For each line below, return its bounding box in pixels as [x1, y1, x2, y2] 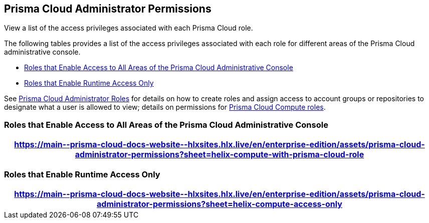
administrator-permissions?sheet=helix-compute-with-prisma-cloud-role [75, 149, 364, 160]
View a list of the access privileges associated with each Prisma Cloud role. [4, 24, 253, 33]
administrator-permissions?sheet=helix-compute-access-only [97, 198, 342, 209]
